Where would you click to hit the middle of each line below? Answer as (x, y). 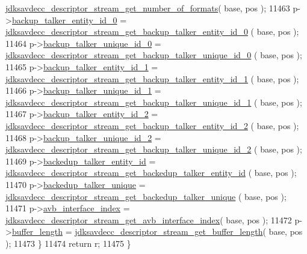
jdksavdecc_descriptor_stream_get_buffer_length (169, 231)
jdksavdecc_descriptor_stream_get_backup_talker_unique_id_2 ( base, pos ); (154, 149)
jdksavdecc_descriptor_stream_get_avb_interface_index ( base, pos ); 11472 (149, 219)
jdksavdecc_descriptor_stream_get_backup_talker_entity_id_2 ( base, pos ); (152, 125)
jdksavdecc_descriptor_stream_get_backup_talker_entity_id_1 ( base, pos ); (152, 78)
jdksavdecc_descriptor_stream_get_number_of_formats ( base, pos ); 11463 (148, 8)
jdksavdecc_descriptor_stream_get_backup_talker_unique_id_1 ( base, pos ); (154, 102)
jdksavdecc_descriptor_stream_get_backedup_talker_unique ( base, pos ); (146, 196)
